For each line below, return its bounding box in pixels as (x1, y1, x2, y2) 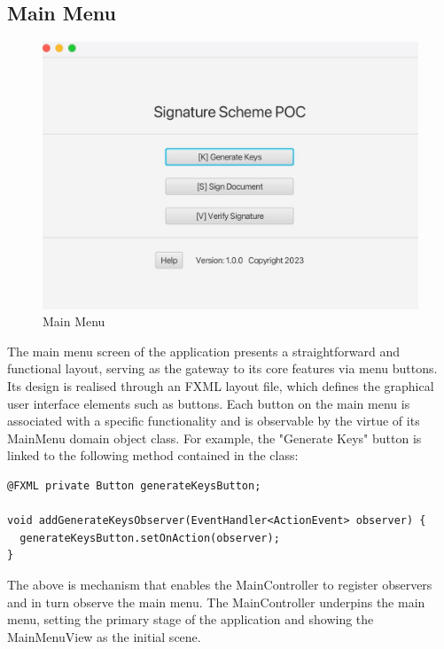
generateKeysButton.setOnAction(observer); (19, 531, 280, 544)
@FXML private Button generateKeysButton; (7, 479, 261, 492)
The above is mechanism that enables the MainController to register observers (7, 575, 432, 593)
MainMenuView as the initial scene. (7, 627, 201, 645)
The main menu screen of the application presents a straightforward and (7, 341, 401, 360)
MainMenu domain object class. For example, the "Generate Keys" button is (7, 428, 422, 447)
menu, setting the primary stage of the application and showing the (7, 610, 374, 629)
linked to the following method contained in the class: (7, 446, 299, 465)
